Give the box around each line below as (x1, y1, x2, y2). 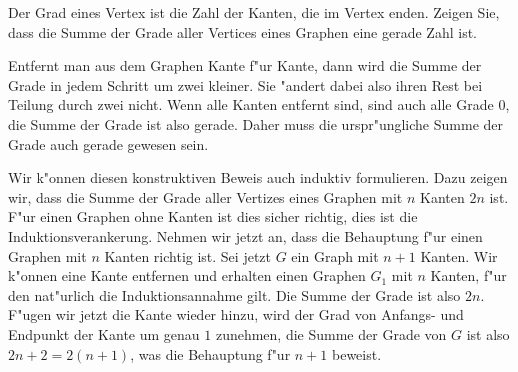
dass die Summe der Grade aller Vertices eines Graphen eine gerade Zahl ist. (8, 21, 477, 42)
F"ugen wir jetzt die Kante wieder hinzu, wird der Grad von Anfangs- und (8, 304, 464, 325)
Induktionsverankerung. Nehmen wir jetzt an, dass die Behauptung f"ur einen (8, 225, 483, 246)
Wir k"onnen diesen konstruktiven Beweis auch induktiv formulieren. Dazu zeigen (8, 167, 508, 188)
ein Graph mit (291, 245, 379, 266)
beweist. (332, 343, 382, 364)
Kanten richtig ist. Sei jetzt (104, 245, 272, 266)
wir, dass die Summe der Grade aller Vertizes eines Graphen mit (8, 186, 403, 207)
